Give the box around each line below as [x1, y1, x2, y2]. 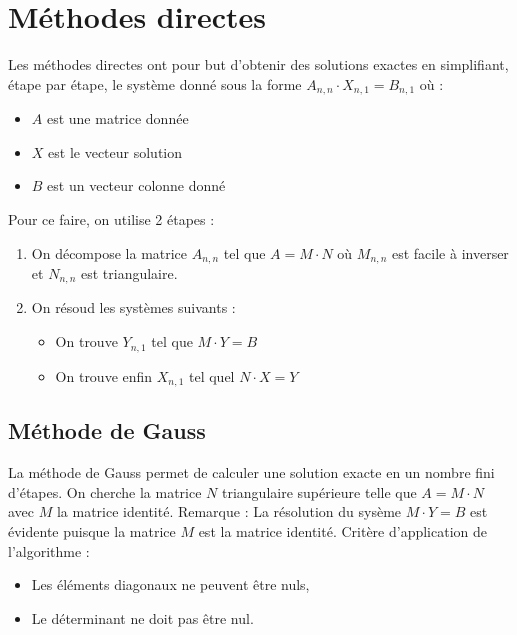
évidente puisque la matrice [8, 520, 176, 541]
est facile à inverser [391, 242, 509, 263]
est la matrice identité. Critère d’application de [198, 520, 488, 541]
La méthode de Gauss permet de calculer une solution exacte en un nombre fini [8, 462, 495, 483]
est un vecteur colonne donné [47, 175, 226, 196]
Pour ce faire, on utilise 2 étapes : [8, 208, 215, 229]
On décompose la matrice [31, 242, 188, 263]
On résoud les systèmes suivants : [31, 297, 236, 318]
